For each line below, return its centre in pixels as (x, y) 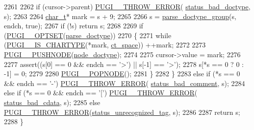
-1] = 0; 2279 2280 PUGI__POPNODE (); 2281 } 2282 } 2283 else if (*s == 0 (122, 74)
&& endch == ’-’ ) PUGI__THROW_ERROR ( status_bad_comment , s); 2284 (125, 83)
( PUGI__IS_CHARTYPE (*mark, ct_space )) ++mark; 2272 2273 (105, 45)
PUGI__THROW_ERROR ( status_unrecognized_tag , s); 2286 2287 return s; (122, 112)
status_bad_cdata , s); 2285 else (52, 102)
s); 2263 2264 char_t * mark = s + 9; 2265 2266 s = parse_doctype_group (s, (120, 16)
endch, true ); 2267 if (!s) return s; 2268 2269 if (74, 26)
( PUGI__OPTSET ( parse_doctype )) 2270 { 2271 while (88, 35)
